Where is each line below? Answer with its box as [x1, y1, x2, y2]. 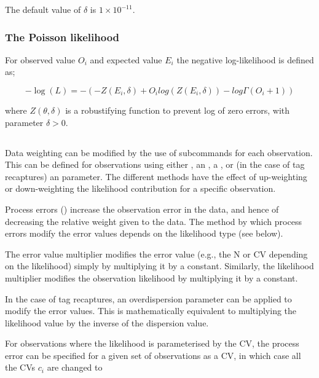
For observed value [5, 53, 76, 66]
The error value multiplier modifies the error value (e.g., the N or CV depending [5, 247, 308, 260]
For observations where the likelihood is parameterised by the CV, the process [5, 337, 299, 350]
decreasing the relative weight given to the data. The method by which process [5, 215, 302, 227]
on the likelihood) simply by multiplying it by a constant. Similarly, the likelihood [5, 259, 314, 272]
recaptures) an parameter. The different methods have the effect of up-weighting [5, 170, 307, 183]
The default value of [5, 3, 81, 15]
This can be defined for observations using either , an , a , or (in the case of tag [5, 158, 305, 171]
